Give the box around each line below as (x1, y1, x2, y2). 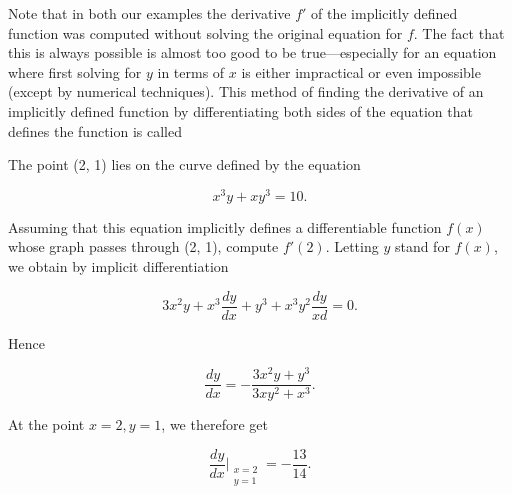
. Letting (325, 236, 379, 257)
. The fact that (413, 22, 505, 43)
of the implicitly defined (311, 3, 458, 23)
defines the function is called (8, 120, 182, 141)
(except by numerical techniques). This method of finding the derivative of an (8, 81, 484, 102)
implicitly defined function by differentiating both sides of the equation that (8, 100, 473, 121)
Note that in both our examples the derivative (8, 3, 291, 23)
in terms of (157, 61, 225, 82)
